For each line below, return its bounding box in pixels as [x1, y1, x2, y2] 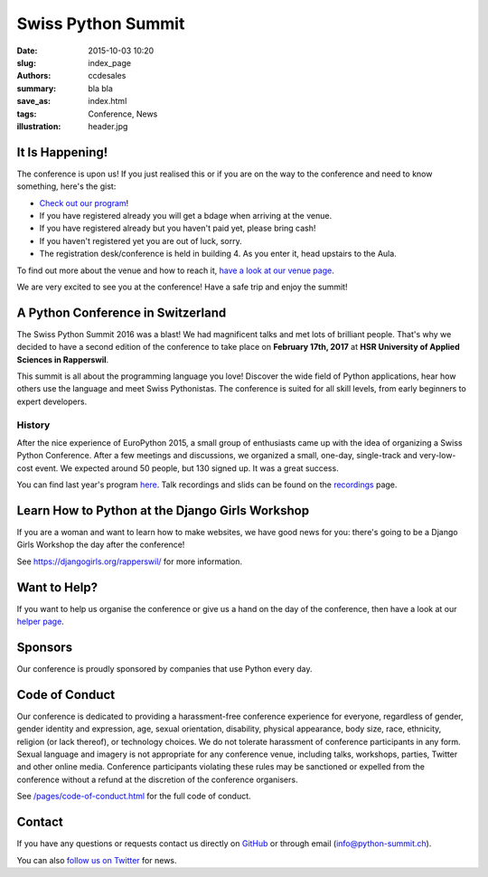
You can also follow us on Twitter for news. [16, 854, 177, 865]
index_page [88, 57, 131, 68]
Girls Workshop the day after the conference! [16, 539, 185, 551]
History [16, 419, 51, 431]
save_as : [16, 96, 52, 107]
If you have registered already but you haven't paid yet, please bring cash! [39, 222, 316, 234]
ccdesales [88, 71, 127, 81]
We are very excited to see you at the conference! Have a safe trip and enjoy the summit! [16, 281, 348, 292]
